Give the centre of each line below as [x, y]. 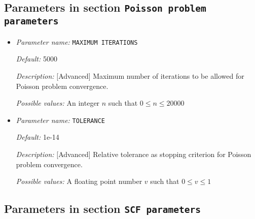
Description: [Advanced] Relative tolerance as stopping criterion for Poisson [134, 154]
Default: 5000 [37, 59]
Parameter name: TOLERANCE [61, 120]
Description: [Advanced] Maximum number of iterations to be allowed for [130, 76]
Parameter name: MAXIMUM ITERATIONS [77, 41]
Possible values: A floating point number [79, 181]
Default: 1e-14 [38, 137]
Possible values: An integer [58, 103]
